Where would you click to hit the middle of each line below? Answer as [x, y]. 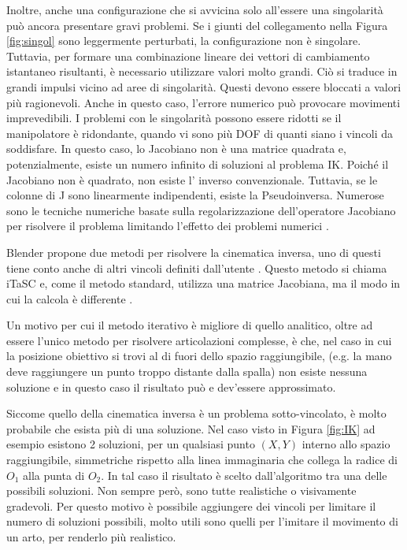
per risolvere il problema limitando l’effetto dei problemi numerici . [168, 226]
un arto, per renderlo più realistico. [91, 537]
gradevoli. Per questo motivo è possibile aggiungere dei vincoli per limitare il [191, 505]
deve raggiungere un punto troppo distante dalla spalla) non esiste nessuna [187, 372]
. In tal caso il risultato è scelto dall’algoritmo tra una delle [244, 475]
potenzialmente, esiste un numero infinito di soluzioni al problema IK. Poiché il [198, 164]
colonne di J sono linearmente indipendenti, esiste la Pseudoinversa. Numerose [195, 195]
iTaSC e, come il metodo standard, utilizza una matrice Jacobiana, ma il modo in [203, 283]
